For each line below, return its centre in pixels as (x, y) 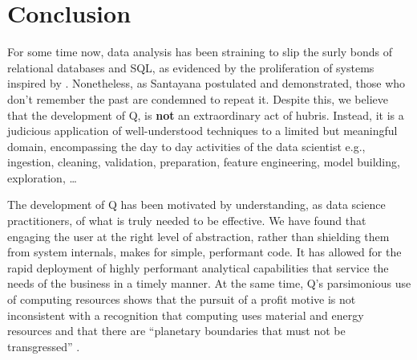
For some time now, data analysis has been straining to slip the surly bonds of (200, 52)
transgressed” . (44, 346)
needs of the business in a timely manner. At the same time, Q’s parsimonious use (209, 283)
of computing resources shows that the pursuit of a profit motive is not (182, 299)
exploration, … (42, 177)
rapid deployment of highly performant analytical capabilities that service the (198, 267)
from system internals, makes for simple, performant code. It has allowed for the (204, 252)
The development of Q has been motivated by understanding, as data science (196, 205)
